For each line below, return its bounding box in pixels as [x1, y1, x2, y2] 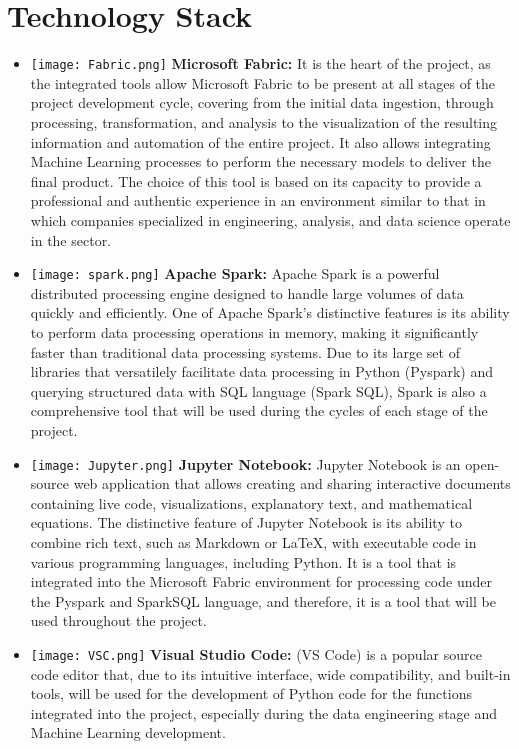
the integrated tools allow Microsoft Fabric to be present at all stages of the [30, 72, 496, 93]
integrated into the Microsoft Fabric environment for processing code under [30, 571, 492, 592]
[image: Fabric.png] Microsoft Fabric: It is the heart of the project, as [30, 53, 491, 74]
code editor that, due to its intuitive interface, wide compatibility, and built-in [30, 663, 511, 684]
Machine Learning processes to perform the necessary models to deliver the [30, 151, 491, 172]
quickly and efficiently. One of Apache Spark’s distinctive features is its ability [30, 302, 510, 323]
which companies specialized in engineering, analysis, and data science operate [30, 209, 511, 230]
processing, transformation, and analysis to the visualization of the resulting [30, 111, 498, 132]
